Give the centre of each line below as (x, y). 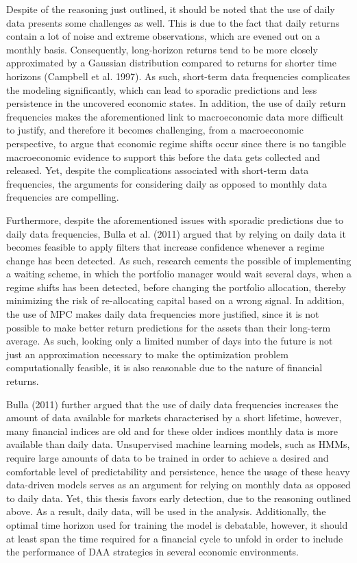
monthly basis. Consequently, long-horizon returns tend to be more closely (162, 49)
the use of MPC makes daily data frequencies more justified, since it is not (163, 314)
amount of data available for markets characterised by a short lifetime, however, (174, 417)
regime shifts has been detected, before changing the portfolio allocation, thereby (176, 287)
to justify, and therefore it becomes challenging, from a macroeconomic (155, 130)
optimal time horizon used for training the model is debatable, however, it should (177, 524)
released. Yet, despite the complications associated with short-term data (158, 170)
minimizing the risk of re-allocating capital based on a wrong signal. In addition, (175, 300)
